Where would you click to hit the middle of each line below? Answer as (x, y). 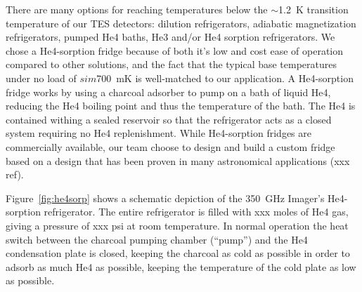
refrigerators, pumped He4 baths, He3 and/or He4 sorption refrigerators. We (170, 37)
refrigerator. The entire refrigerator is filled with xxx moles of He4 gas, (196, 212)
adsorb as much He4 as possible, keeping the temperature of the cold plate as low (181, 266)
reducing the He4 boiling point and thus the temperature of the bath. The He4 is (181, 106)
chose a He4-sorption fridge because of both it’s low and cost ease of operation (175, 50)
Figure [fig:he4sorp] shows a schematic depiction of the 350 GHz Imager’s (165, 198)
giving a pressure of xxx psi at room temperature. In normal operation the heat (177, 225)
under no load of (41, 78)
